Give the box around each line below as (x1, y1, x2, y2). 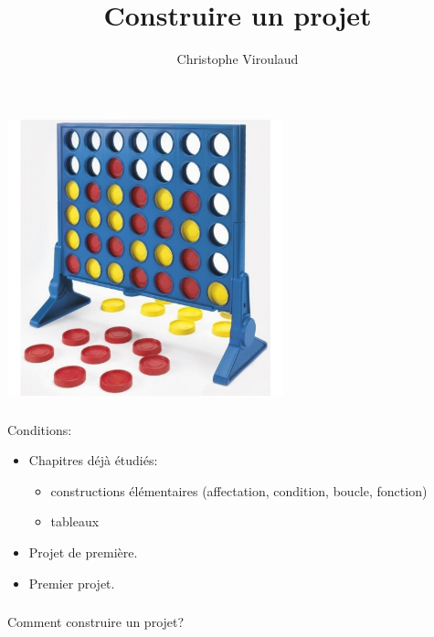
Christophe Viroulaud (176, 49, 299, 69)
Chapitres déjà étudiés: (28, 451, 158, 470)
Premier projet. (28, 573, 115, 592)
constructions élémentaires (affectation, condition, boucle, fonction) (50, 481, 428, 500)
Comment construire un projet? (7, 612, 185, 632)
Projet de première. (28, 542, 138, 561)
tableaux (50, 512, 100, 531)
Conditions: (7, 419, 72, 439)
